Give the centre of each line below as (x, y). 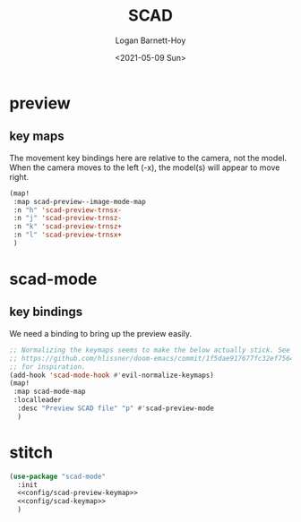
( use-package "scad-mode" (57, 476)
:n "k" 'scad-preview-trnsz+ (68, 227)
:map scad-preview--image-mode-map (79, 201)
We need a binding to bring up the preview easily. (101, 333)
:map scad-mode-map (50, 392)
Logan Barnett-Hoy (150, 40)
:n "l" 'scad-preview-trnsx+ (68, 235)
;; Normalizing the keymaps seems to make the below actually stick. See (150, 350)
